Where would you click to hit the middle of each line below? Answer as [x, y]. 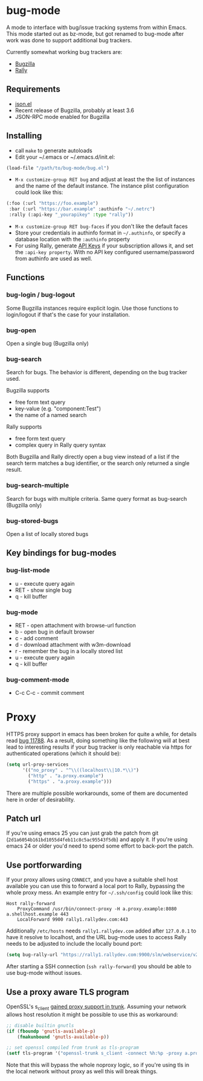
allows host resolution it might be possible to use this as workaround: [92, 1014]
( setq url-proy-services [37, 765]
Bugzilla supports [28, 390]
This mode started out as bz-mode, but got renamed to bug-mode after [95, 33]
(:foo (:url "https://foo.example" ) [52, 204]
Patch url [24, 819]
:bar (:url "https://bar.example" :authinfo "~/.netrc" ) [82, 209]
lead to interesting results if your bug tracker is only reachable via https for [99, 747]
